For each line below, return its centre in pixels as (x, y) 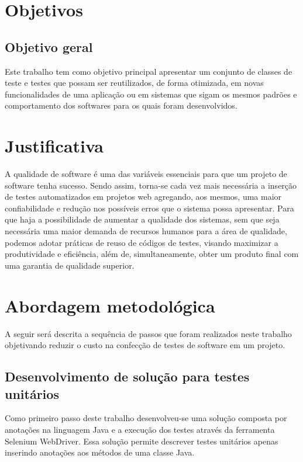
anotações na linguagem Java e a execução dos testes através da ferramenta (140, 429)
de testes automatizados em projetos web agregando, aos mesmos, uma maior (143, 197)
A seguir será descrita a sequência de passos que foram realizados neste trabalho (148, 333)
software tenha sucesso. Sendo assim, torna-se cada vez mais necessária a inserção (151, 185)
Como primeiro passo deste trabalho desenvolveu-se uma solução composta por (146, 418)
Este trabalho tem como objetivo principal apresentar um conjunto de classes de (149, 71)
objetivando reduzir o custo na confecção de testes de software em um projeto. (145, 345)
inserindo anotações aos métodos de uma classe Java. (100, 452)
